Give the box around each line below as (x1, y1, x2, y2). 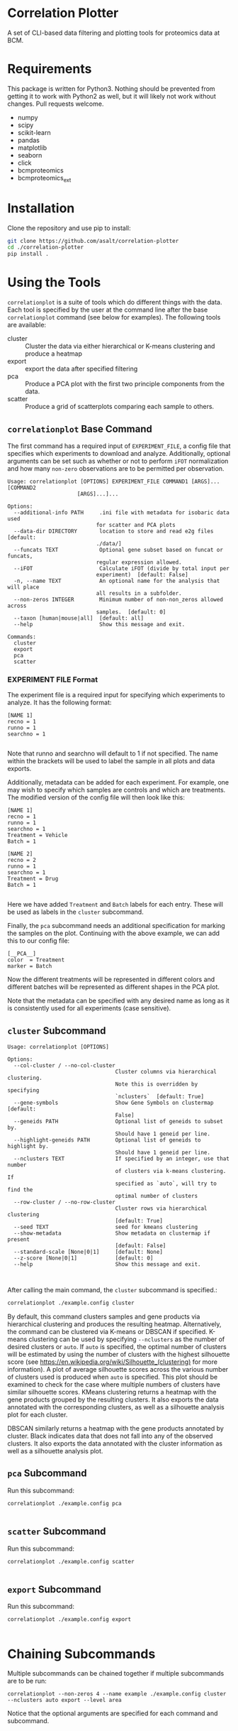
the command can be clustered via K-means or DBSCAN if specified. (7, 1327, 208, 1336)
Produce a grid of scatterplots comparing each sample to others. (25, 403, 215, 411)
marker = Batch (7, 963, 52, 970)
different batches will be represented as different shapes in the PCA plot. (7, 983, 220, 991)
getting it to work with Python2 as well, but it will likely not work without (7, 92, 216, 100)
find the (7, 1186, 33, 1194)
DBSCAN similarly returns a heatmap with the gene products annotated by (7, 1424, 225, 1432)
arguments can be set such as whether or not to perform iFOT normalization (7, 457, 229, 465)
